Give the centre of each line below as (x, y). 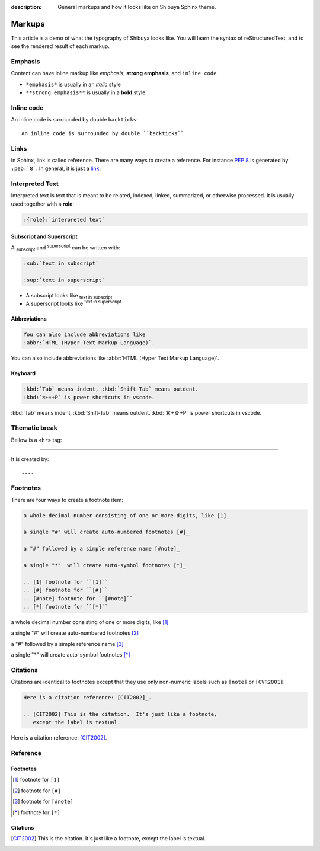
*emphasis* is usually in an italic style (73, 84)
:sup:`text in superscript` (64, 280)
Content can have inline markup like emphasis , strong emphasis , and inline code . (115, 73)
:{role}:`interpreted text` (64, 220)
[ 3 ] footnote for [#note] (43, 802)
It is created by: (30, 459)
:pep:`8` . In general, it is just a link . (56, 168)
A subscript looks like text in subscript (69, 296)
